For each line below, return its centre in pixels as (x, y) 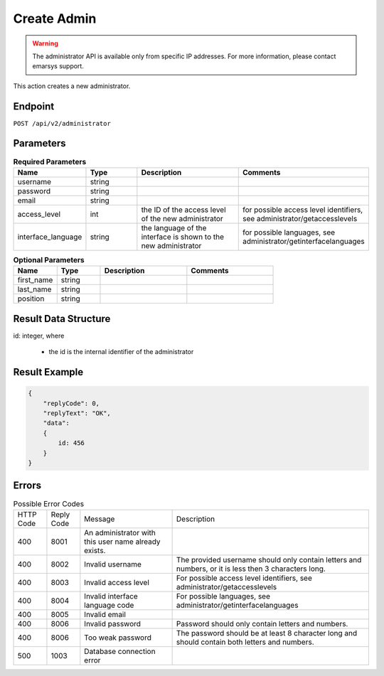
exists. (95, 550)
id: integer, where (39, 336)
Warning (45, 43)
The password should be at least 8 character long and (267, 633)
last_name (34, 289)
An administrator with (120, 532)
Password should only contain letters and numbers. (262, 623)
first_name (35, 280)
